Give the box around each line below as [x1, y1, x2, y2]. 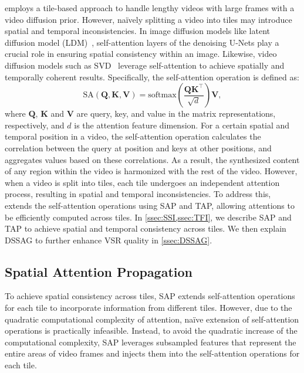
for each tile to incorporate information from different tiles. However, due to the [5, 301, 292, 314]
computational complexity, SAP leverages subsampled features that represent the [5, 335, 296, 348]
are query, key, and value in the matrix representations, [76, 107, 276, 120]
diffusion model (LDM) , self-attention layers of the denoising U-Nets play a [5, 36, 279, 48]
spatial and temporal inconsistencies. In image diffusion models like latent [5, 25, 270, 37]
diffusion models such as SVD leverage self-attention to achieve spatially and [5, 59, 285, 71]
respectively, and [5, 118, 65, 131]
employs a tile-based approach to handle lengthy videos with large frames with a [5, 2, 295, 13]
